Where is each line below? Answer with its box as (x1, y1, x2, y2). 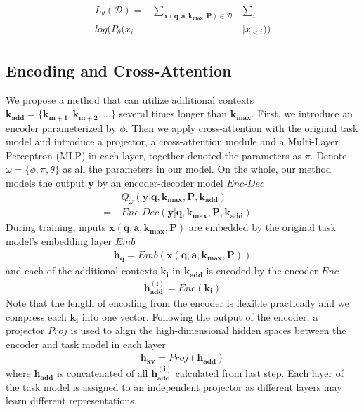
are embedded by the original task (188, 220, 336, 234)
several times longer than (119, 106, 227, 121)
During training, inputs (6, 220, 106, 234)
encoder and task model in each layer (6, 336, 166, 351)
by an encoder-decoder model (97, 175, 223, 190)
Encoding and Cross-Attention (6, 59, 232, 81)
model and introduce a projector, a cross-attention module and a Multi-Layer (6, 134, 339, 149)
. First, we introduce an (251, 106, 353, 121)
